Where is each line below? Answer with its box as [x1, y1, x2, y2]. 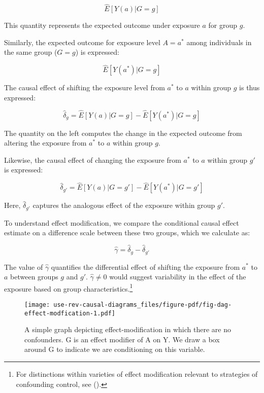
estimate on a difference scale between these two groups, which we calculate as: [4, 227, 250, 238]
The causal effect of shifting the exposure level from [4, 82, 165, 93]
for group [208, 20, 238, 30]
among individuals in [186, 37, 252, 47]
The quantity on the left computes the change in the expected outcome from [4, 127, 242, 138]
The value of [4, 261, 43, 272]
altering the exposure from [4, 137, 87, 148]
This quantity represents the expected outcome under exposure [4, 20, 200, 30]
